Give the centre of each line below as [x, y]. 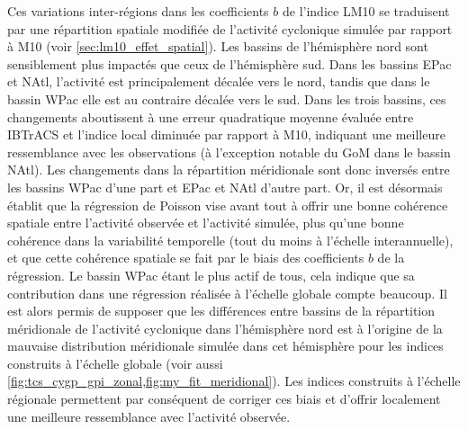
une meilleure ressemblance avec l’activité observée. [149, 416]
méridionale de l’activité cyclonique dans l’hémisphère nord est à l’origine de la [225, 328]
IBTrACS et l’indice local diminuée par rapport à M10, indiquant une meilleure [226, 134]
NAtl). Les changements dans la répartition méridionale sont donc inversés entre [229, 170]
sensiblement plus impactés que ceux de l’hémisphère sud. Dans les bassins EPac [229, 63]
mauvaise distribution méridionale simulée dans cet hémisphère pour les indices [225, 346]
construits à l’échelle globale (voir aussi [115, 363]
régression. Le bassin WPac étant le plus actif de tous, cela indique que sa [211, 275]
